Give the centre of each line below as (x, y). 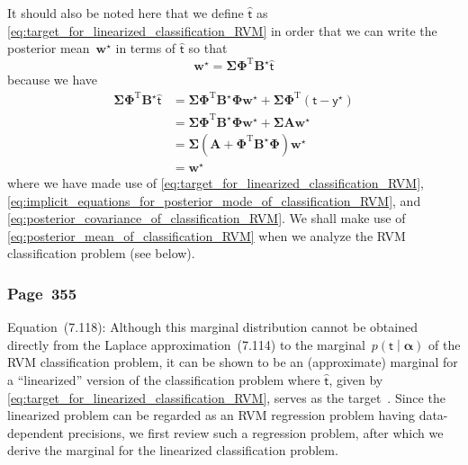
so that (208, 48)
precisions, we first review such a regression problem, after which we (256, 432)
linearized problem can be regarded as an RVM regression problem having (211, 415)
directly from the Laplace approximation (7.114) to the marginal (186, 344)
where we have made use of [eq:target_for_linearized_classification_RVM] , (216, 183)
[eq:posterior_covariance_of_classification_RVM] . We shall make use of (207, 218)
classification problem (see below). (101, 253)
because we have (52, 80)
